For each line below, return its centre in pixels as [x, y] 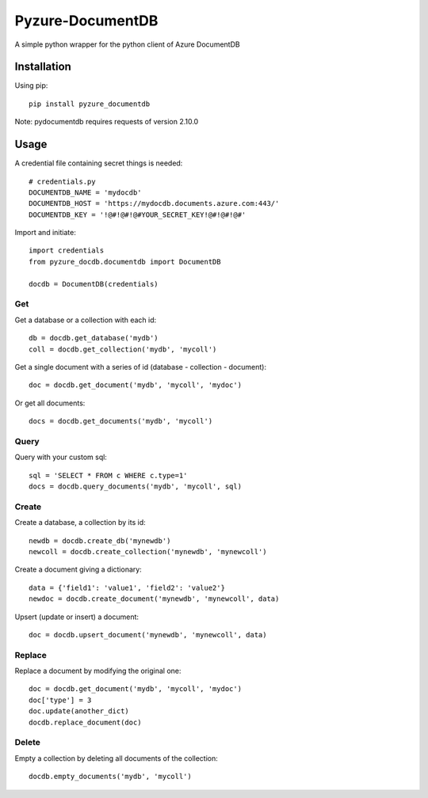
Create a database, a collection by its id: [80, 522]
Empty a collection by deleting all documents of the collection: [116, 758]
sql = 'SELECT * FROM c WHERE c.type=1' [108, 475]
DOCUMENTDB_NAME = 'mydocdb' [85, 192]
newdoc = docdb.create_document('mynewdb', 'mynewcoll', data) [154, 599]
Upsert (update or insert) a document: [76, 617]
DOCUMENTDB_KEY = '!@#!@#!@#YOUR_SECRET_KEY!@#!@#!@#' [138, 215]
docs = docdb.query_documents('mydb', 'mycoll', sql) [135, 486]
